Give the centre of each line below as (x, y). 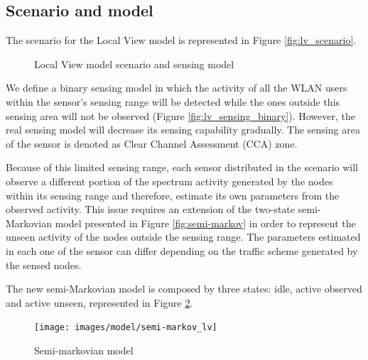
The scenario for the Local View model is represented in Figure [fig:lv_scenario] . (181, 40)
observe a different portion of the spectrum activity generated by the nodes (169, 181)
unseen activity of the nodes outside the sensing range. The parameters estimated (183, 237)
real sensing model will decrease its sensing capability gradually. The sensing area (183, 130)
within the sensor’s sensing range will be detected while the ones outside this (173, 101)
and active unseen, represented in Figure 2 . (99, 302)
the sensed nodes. (44, 264)
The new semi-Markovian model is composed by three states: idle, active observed (184, 289)
